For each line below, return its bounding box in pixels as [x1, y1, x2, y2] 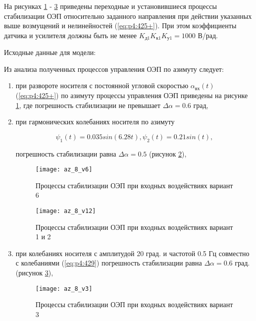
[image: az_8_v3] [35, 285, 93, 292]
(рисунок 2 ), [149, 148, 187, 159]
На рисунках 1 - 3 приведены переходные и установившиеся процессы [4, 1, 217, 11]
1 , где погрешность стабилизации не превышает [15, 100, 160, 110]
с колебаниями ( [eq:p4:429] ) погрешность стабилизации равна [15, 258, 202, 268]
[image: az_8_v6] [35, 166, 93, 173]
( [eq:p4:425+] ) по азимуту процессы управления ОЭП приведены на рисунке [15, 90, 248, 101]
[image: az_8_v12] [35, 208, 96, 215]
